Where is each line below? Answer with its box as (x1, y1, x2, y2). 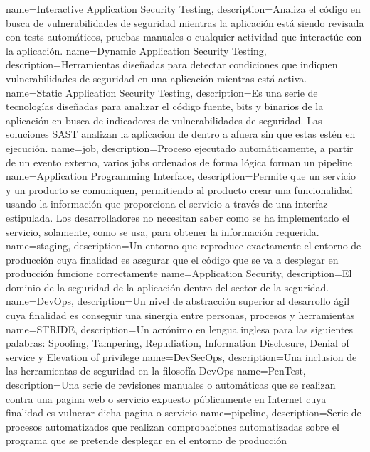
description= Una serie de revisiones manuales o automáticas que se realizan (6, 377, 336, 392)
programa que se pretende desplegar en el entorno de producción (6, 433, 287, 448)
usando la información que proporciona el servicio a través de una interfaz (6, 196, 328, 211)
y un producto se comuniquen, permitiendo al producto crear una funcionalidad (6, 182, 353, 197)
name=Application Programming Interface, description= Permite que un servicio (6, 168, 356, 183)
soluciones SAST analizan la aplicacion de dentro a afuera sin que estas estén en (6, 127, 356, 141)
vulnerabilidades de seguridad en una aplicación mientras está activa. (6, 70, 307, 85)
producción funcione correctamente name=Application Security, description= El (6, 266, 352, 281)
